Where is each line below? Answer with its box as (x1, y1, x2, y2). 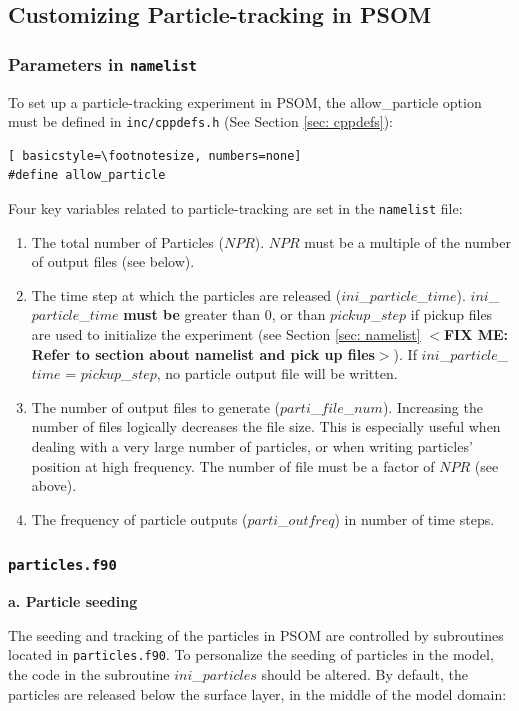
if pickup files (410, 304, 493, 325)
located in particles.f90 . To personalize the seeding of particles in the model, (8, 644, 494, 665)
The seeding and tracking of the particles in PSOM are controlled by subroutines (8, 624, 504, 645)
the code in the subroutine (8, 664, 170, 684)
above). (31, 475, 77, 496)
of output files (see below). (31, 251, 195, 272)
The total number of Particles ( (31, 231, 224, 252)
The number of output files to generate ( (31, 396, 281, 417)
